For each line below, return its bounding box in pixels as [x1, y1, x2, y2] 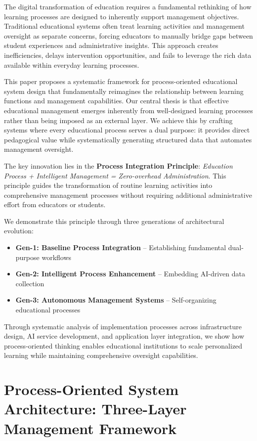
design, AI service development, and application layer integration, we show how [4, 331, 245, 341]
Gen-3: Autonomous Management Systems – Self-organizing [15, 295, 216, 305]
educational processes [15, 305, 81, 315]
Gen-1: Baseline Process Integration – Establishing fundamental [15, 242, 226, 253]
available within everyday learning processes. [4, 59, 139, 70]
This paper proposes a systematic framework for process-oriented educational [4, 76, 238, 87]
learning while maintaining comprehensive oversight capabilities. [4, 350, 198, 360]
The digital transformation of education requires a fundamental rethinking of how [4, 1, 252, 11]
